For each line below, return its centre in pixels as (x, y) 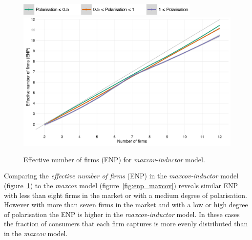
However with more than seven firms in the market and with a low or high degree (126, 205)
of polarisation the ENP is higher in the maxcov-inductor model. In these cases (122, 214)
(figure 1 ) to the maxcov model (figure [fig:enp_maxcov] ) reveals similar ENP (121, 185)
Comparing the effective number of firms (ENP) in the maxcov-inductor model (121, 176)
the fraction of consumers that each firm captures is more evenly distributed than (126, 224)
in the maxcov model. (36, 233)
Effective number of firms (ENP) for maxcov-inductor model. (114, 159)
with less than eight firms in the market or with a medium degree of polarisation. (126, 195)
